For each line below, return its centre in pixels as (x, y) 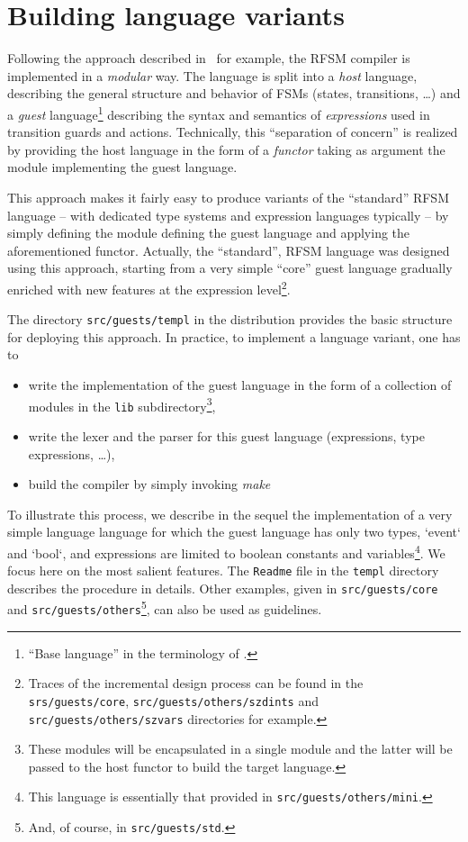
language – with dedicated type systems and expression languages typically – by (228, 215)
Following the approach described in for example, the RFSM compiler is (209, 58)
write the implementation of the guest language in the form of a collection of (240, 385)
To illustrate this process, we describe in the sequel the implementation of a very (230, 514)
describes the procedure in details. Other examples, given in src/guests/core (223, 588)
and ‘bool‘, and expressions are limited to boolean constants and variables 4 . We (226, 551)
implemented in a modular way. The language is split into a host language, (212, 75)
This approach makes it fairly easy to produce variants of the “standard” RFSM (228, 197)
